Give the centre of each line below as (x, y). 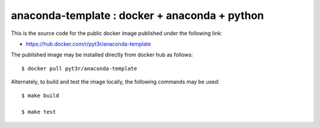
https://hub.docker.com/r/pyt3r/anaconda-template (88, 44)
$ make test (39, 112)
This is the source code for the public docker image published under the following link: (116, 33)
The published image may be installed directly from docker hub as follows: (102, 55)
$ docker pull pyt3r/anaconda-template (79, 68)
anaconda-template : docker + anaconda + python (137, 15)
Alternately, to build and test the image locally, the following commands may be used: (115, 82)
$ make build (40, 95)
